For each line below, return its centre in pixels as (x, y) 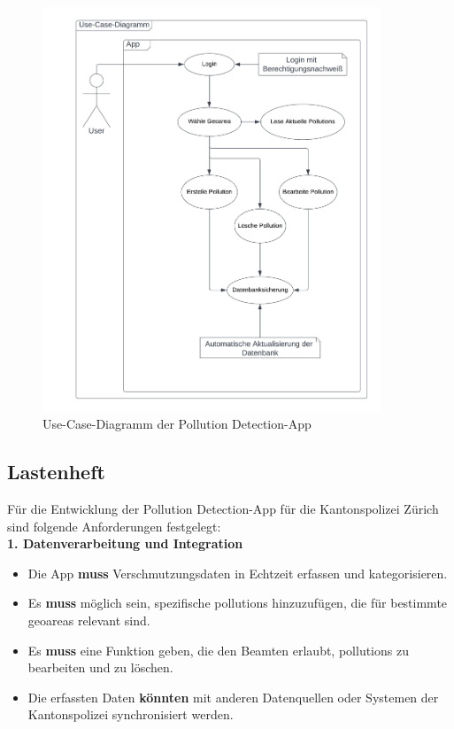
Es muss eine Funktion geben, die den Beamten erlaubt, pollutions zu (218, 650)
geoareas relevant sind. (89, 620)
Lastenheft (56, 472)
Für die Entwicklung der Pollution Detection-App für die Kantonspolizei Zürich (223, 508)
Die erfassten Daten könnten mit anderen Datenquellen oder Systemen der (233, 697)
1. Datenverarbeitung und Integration (125, 543)
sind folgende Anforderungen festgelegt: (114, 526)
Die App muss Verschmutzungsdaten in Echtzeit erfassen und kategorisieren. (238, 573)
